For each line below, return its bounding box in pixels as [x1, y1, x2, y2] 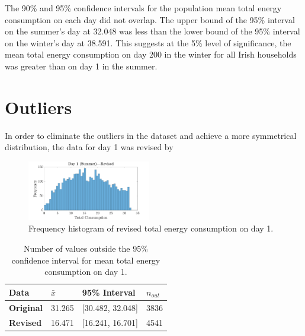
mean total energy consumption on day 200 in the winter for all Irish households [5, 48, 297, 61]
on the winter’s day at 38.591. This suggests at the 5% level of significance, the [5, 36, 291, 49]
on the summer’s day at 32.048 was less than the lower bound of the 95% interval [5, 25, 300, 37]
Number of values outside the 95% [24, 242, 148, 255]
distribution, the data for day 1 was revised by [5, 141, 174, 153]
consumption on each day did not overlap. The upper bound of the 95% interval [5, 13, 295, 26]
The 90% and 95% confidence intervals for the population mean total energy [5, 2, 282, 14]
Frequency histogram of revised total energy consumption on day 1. [28, 222, 274, 234]
